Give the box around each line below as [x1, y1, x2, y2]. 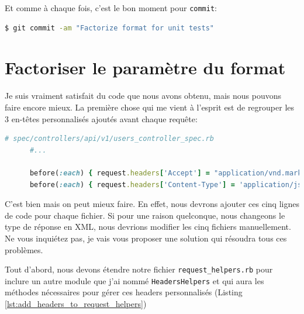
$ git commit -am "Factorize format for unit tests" [5, 23, 214, 32]
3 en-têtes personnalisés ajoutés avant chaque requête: [5, 112, 198, 125]
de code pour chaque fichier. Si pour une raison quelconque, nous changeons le [5, 209, 285, 221]
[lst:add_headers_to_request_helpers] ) [5, 298, 147, 309]
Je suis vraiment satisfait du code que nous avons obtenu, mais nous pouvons [5, 89, 282, 102]
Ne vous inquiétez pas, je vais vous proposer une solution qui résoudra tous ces [5, 232, 287, 244]
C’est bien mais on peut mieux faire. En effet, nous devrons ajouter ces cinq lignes [5, 198, 299, 210]
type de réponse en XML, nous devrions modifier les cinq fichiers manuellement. [5, 220, 291, 233]
